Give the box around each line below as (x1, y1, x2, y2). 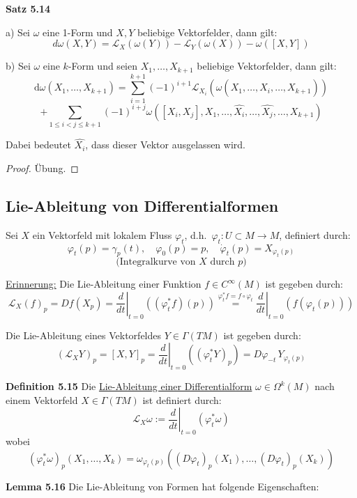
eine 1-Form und (43, 24, 113, 39)
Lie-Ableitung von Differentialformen (6, 194, 279, 216)
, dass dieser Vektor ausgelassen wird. (85, 137, 245, 152)
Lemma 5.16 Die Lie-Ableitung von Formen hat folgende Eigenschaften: (6, 478, 319, 493)
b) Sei (6, 59, 31, 73)
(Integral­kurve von (116, 257, 196, 267)
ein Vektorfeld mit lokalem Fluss (32, 227, 172, 242)
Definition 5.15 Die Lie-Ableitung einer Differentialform (6, 379, 252, 394)
